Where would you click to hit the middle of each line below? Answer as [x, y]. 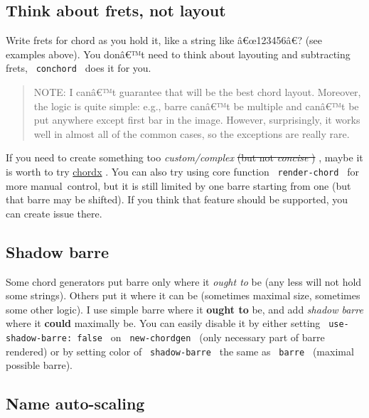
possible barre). [39, 365]
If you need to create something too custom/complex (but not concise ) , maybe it [184, 157]
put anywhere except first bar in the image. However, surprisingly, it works [197, 120]
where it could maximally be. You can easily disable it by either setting [163, 323]
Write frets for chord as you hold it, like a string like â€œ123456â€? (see [164, 40]
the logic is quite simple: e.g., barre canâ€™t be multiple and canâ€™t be [196, 106]
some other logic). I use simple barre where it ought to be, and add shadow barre [184, 309]
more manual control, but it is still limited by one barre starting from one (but [178, 185]
